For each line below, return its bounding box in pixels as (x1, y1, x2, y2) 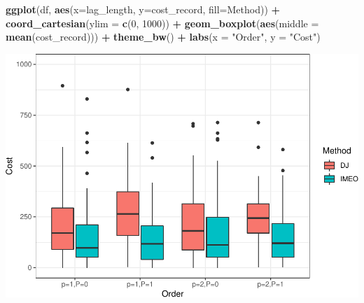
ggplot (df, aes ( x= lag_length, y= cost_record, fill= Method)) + (6, 2, 281, 16)
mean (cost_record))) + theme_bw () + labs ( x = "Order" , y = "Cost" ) (6, 29, 321, 44)
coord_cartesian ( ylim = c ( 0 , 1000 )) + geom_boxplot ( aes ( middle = (6, 15, 319, 30)
